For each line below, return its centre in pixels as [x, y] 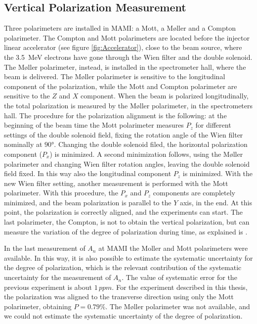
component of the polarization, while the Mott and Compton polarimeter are [121, 86]
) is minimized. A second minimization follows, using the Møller [146, 154]
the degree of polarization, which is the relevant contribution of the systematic [123, 267]
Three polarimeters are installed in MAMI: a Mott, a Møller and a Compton [120, 28]
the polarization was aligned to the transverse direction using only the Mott [119, 297]
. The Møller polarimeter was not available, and [178, 306]
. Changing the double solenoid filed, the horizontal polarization [151, 144]
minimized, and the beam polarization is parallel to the [88, 202]
